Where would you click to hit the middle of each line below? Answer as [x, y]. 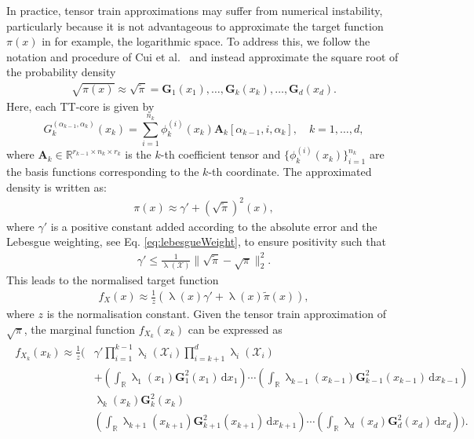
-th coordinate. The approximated [290, 172]
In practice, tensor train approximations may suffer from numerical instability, [195, 10]
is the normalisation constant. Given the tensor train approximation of [216, 314]
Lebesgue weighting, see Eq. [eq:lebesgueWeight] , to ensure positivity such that [196, 241]
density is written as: [57, 187]
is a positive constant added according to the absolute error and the [214, 226]
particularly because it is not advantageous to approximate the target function [195, 26]
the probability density [61, 72]
